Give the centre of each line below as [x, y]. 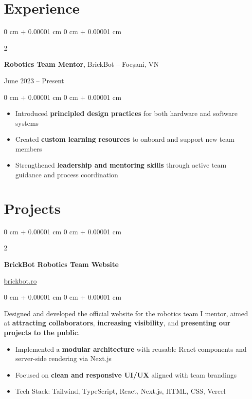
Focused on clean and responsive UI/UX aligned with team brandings [126, 374]
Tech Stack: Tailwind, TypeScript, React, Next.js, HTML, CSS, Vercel [120, 391]
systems [27, 123]
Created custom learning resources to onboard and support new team [125, 139]
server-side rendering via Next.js [63, 358]
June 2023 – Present [34, 80]
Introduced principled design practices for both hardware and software [126, 113]
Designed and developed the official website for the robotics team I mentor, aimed [126, 313]
